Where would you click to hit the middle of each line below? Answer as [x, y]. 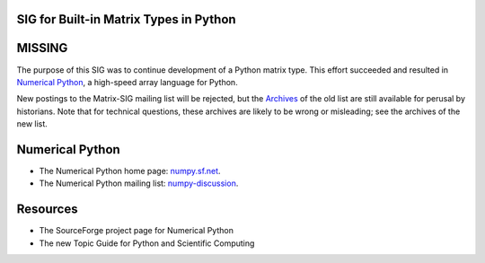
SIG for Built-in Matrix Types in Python [127, 19]
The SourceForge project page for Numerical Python [136, 231]
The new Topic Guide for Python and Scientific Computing [147, 243]
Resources [47, 210]
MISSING [42, 48]
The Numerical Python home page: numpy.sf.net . [130, 171]
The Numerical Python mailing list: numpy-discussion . [139, 183]
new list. [32, 124]
